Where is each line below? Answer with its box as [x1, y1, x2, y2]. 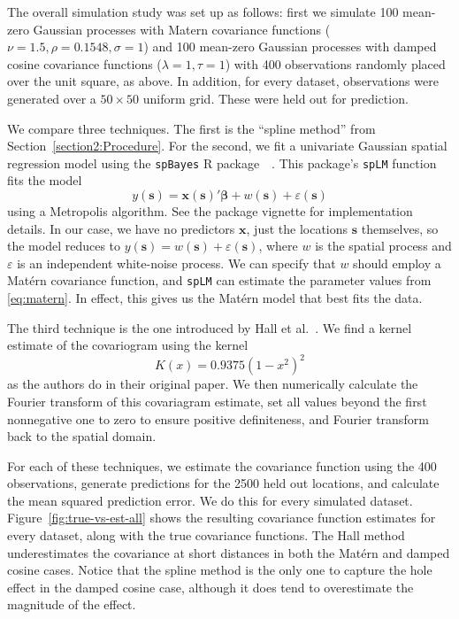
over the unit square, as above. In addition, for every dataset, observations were [7, 72, 439, 90]
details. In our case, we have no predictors [7, 219, 235, 237]
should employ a [353, 253, 441, 272]
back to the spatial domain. [7, 427, 157, 445]
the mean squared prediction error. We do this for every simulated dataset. [7, 491, 413, 509]
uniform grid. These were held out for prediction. [142, 89, 409, 107]
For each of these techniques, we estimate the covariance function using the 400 [7, 456, 437, 475]
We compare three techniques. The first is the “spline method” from [7, 119, 376, 137]
